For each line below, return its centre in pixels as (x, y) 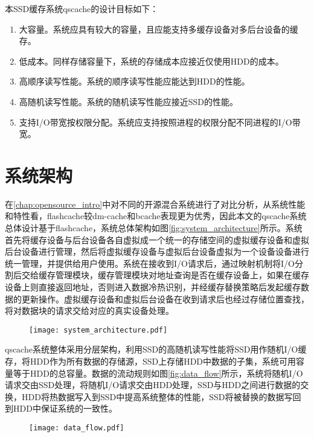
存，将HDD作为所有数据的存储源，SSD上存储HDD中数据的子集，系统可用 (151, 361)
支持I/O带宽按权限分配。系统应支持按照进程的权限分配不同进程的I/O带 (160, 122)
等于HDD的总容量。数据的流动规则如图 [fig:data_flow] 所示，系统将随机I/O (158, 373)
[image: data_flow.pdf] (77, 428)
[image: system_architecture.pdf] (98, 330)
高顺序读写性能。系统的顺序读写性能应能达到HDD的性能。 (134, 81)
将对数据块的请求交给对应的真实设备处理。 (89, 311)
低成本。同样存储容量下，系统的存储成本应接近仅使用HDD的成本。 (151, 61)
